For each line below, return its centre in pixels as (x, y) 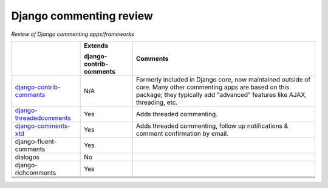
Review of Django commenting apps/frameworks (73, 34)
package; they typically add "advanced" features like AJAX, (221, 94)
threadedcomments (43, 117)
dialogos (27, 157)
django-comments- (43, 126)
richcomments (36, 172)
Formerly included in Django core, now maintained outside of (223, 79)
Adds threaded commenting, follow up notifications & (212, 126)
